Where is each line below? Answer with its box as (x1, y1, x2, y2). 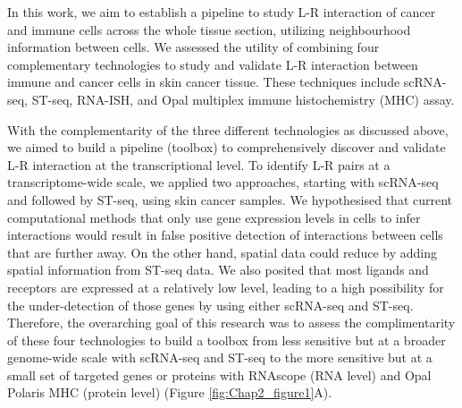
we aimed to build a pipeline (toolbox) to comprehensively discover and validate (7, 138, 446, 157)
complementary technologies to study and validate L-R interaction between (7, 55, 418, 73)
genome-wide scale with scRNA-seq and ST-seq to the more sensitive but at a (7, 348, 433, 367)
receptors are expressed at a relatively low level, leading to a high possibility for (7, 277, 444, 296)
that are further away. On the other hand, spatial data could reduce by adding (7, 242, 437, 261)
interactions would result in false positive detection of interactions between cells (7, 225, 443, 244)
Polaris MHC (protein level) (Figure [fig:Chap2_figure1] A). (7, 383, 332, 402)
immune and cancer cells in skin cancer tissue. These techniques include (7, 72, 400, 91)
